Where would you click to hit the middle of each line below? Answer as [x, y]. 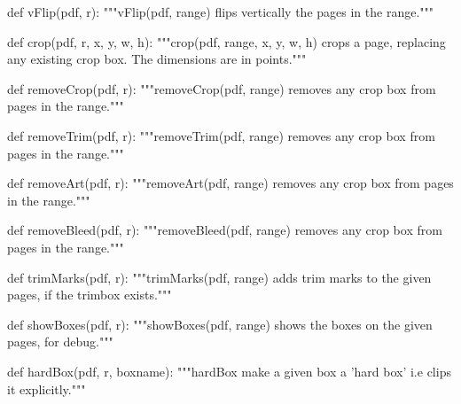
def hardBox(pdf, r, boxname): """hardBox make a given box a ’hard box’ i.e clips [229, 371]
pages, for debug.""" [60, 342]
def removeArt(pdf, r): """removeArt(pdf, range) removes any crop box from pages [230, 183]
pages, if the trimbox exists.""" [90, 295]
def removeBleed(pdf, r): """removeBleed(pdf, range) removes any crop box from [225, 230]
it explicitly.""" [47, 388]
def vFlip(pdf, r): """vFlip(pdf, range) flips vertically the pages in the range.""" [220, 12]
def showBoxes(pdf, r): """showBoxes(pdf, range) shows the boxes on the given [220, 324]
